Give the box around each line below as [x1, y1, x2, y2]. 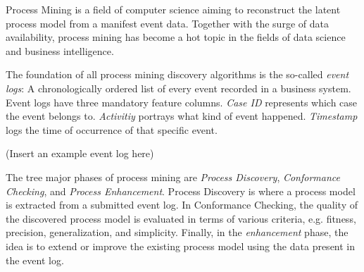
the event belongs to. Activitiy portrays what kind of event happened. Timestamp [6, 109, 358, 123]
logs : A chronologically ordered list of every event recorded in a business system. [6, 80, 351, 95]
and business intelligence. [6, 43, 114, 58]
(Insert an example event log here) [6, 146, 154, 161]
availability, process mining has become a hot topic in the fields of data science [6, 30, 346, 44]
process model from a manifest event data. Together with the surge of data [6, 16, 329, 30]
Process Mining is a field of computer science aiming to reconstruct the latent [6, 2, 341, 16]
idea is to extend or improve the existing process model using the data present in [6, 238, 356, 253]
